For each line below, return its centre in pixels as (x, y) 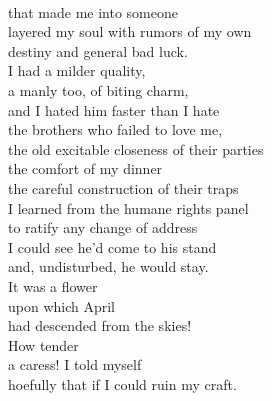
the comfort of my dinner (85, 168)
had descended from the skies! (100, 325)
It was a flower (53, 285)
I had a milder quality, (77, 70)
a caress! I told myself (75, 364)
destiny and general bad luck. (98, 50)
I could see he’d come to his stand (112, 246)
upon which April (62, 305)
